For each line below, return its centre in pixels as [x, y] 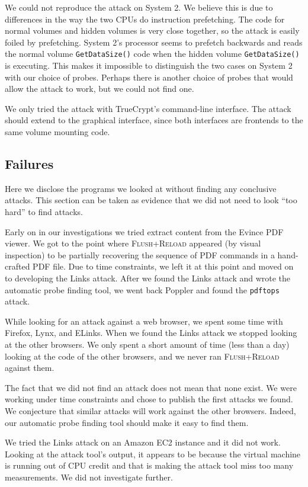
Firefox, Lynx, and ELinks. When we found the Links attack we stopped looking [151, 333]
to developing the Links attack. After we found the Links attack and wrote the [148, 278]
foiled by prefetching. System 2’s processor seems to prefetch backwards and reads [154, 42]
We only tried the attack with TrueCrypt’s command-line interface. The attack [148, 108]
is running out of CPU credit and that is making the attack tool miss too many [149, 465]
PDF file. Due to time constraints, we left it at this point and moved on [163, 266]
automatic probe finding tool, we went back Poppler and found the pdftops [142, 289]
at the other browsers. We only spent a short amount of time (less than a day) [147, 344]
